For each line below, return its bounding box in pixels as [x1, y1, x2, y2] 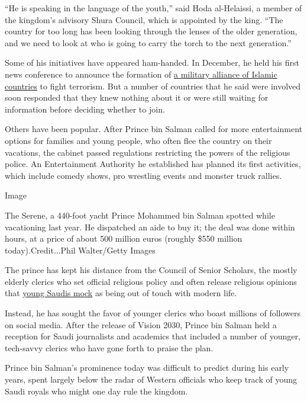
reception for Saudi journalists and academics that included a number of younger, [5, 330, 300, 342]
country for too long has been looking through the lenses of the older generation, [5, 25, 298, 37]
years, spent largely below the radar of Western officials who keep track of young [5, 373, 298, 386]
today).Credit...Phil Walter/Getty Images [5, 243, 156, 256]
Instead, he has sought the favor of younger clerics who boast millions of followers [5, 307, 301, 319]
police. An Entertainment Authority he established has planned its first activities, [5, 158, 301, 170]
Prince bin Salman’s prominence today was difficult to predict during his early [5, 361, 289, 374]
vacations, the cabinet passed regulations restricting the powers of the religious [5, 146, 290, 158]
